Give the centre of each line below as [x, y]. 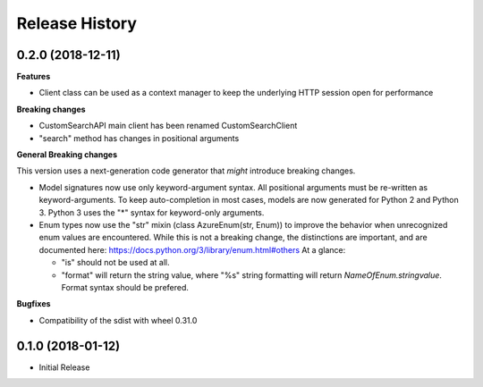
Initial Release [64, 367]
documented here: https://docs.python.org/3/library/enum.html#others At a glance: [192, 249]
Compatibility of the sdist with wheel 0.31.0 [118, 320]
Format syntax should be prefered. [125, 287]
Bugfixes [34, 304]
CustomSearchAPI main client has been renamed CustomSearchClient [168, 126]
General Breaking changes [67, 155]
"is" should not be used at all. [115, 263]
